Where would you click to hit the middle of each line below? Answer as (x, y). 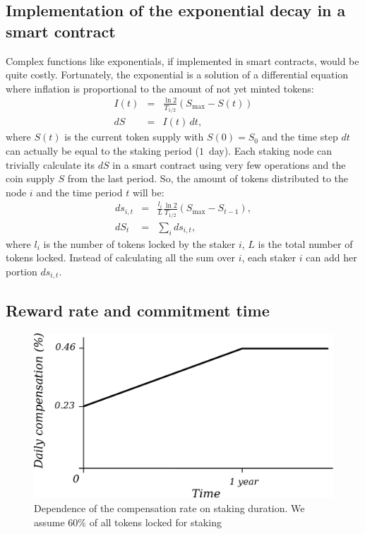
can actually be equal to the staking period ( (102, 151)
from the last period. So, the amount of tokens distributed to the (208, 178)
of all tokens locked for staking (155, 522)
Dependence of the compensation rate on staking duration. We (169, 508)
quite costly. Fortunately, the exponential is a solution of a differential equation (177, 75)
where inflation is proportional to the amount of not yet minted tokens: (160, 88)
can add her (331, 257)
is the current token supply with (134, 137)
